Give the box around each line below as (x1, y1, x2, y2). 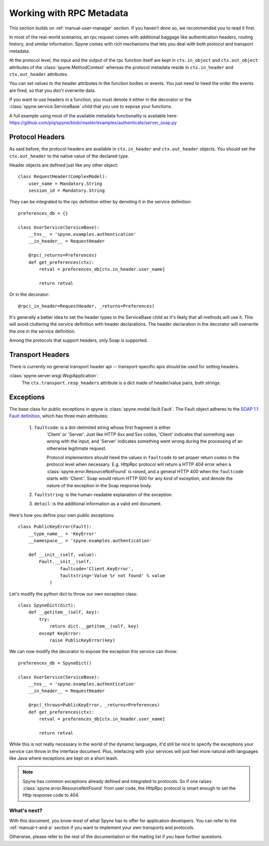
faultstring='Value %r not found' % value (60, 573, 165, 578)
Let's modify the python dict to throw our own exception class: (9, 591, 138, 597)
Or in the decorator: (9, 291, 50, 297)
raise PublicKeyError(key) (49, 638, 116, 643)
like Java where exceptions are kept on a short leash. (9, 755, 119, 761)
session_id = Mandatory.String (28, 188, 105, 193)
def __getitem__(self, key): (28, 610, 100, 615)
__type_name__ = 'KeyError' (28, 531, 97, 537)
